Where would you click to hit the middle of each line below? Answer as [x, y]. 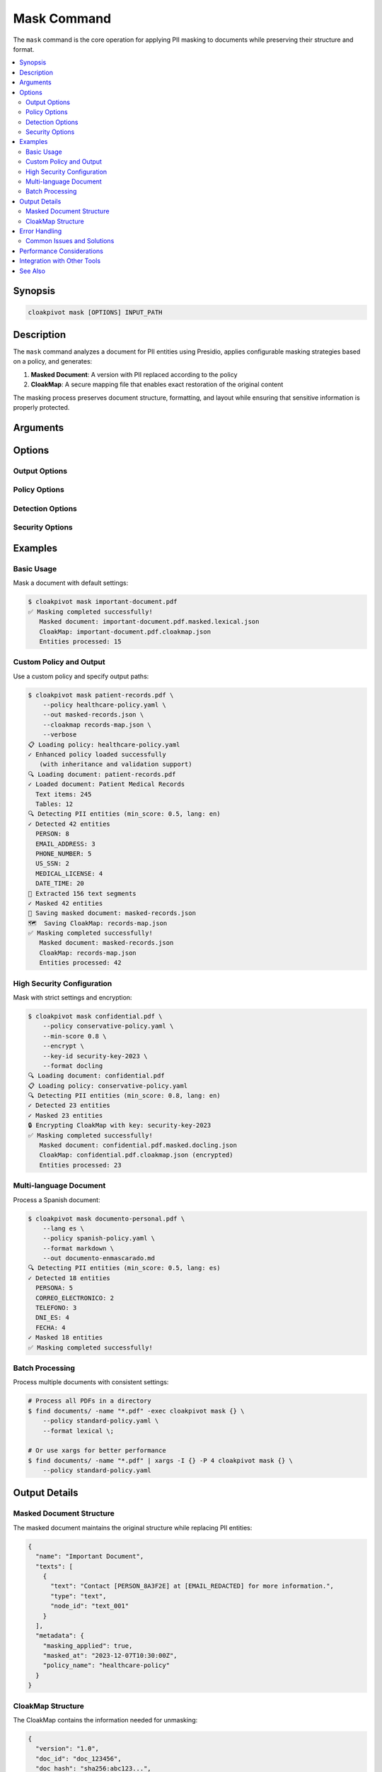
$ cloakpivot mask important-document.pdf [103, 602]
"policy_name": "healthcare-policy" [106, 1665]
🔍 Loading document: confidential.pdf [97, 1076]
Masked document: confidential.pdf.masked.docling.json [138, 1145]
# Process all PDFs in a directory [89, 1401]
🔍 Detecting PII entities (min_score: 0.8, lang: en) [124, 1096]
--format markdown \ [79, 1248]
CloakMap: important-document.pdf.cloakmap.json [125, 632]
